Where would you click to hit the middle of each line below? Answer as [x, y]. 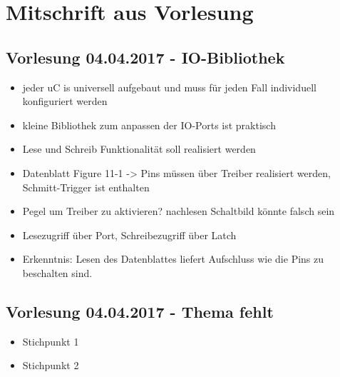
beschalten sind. [57, 272]
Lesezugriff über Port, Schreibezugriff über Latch [129, 235]
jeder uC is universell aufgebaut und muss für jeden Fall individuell [169, 87]
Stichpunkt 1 [51, 341]
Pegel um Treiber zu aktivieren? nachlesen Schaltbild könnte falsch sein [179, 211]
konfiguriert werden [65, 101]
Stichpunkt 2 [51, 365]
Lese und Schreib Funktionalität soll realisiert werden [139, 149]
